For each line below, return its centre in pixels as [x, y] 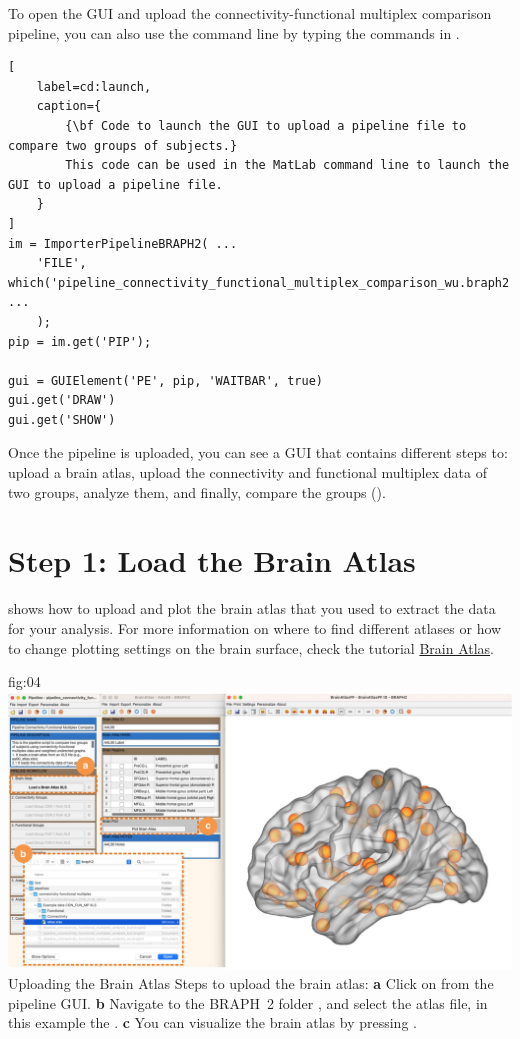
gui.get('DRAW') [62, 400]
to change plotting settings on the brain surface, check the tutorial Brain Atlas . [251, 647]
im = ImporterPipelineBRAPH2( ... [123, 243]
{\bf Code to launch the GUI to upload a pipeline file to [266, 125]
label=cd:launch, [94, 86]
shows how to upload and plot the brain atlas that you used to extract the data [252, 608]
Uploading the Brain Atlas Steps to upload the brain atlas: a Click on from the [251, 982]
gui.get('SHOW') [62, 419]
